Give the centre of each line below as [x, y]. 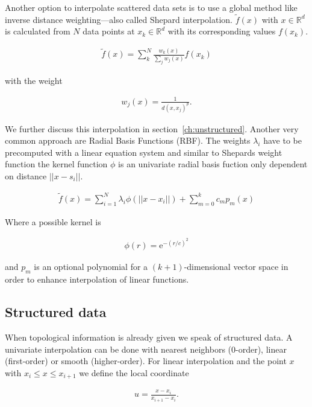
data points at [109, 31]
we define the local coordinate [134, 372]
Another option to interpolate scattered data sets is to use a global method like [151, 7]
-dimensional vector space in [236, 267]
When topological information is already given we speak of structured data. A [149, 337]
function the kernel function [56, 164]
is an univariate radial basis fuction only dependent [213, 164]
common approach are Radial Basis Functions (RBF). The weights [128, 140]
